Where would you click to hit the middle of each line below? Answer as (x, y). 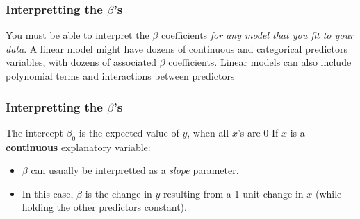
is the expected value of (129, 132)
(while (328, 193)
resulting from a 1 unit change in (234, 193)
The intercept (34, 132)
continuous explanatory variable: (78, 147)
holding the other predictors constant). (104, 207)
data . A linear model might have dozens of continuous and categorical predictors (177, 48)
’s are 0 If (258, 132)
